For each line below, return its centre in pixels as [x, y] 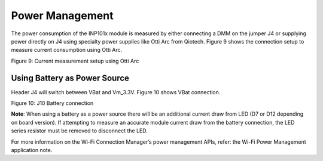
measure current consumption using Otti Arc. [67, 50]
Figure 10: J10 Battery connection [52, 103]
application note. [32, 150]
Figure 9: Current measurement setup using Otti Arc [75, 61]
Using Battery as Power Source [70, 78]
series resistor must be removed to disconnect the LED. [79, 131]
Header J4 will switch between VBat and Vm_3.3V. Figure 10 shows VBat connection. [116, 92]
